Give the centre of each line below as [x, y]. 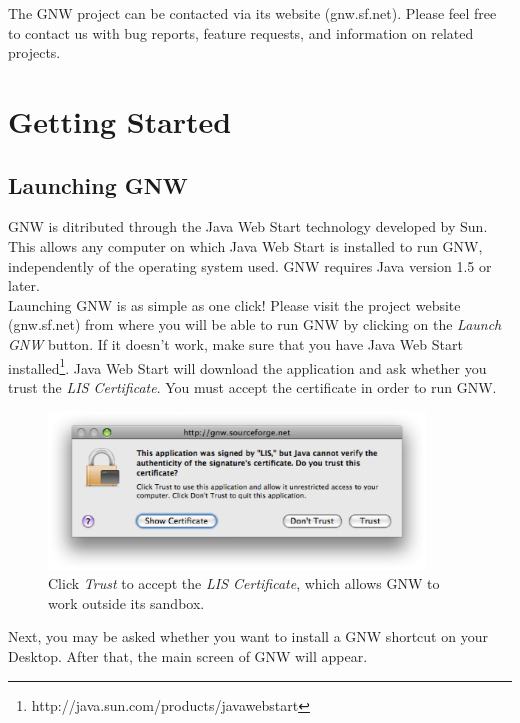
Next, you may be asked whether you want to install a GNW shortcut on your [248, 636]
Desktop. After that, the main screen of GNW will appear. [188, 656]
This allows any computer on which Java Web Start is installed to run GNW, [245, 245]
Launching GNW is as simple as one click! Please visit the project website [234, 304]
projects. [34, 52]
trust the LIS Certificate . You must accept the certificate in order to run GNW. [252, 386]
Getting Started [120, 120]
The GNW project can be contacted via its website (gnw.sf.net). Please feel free [252, 13]
